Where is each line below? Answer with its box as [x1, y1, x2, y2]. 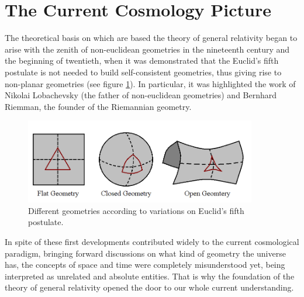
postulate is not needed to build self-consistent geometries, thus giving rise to [5, 65, 282, 78]
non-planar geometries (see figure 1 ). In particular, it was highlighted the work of [5, 77, 296, 89]
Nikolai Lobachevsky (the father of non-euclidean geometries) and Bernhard [5, 89, 277, 101]
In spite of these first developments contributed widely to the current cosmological [5, 236, 299, 248]
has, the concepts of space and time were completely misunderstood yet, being [5, 258, 285, 271]
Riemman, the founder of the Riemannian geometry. [5, 100, 192, 112]
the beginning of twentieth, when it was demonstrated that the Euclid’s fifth [5, 54, 279, 67]
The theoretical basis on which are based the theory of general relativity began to [5, 32, 298, 44]
